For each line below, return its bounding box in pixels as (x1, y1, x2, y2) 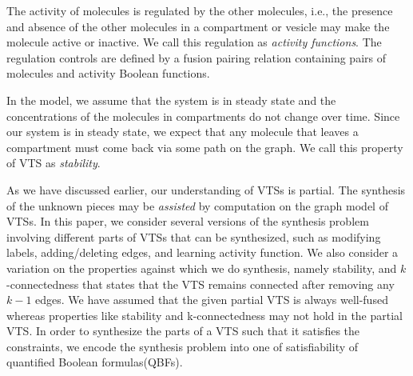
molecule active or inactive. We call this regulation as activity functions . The (6, 34, 382, 50)
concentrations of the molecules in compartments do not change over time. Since (6, 107, 400, 124)
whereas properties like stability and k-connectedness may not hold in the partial (6, 306, 403, 323)
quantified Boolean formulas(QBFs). (6, 354, 183, 370)
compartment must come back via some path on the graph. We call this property (6, 138, 403, 155)
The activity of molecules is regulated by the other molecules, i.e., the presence (6, 2, 393, 18)
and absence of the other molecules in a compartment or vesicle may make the (6, 18, 390, 34)
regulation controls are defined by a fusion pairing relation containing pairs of (6, 49, 386, 66)
